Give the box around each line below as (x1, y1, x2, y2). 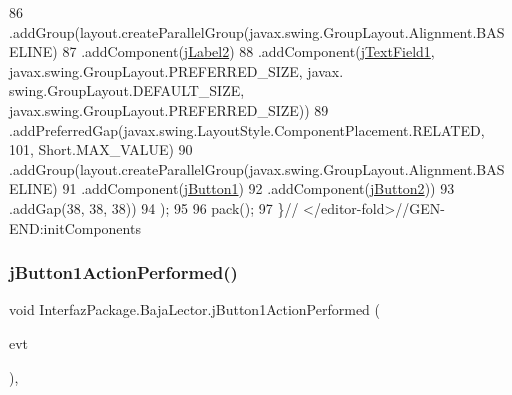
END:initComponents (9, 217, 141, 238)
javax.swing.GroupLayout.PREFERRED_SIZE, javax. (9, 60, 344, 81)
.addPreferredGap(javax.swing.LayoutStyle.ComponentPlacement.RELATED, (9, 119, 485, 140)
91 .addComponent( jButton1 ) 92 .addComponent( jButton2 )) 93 (62, 178, 455, 199)
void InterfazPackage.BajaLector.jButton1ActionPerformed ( (9, 299, 380, 320)
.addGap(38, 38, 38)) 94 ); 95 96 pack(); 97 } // (9, 197, 299, 218)
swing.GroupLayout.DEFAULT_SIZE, (9, 80, 245, 101)
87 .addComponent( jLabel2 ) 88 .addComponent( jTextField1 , (62, 41, 435, 62)
